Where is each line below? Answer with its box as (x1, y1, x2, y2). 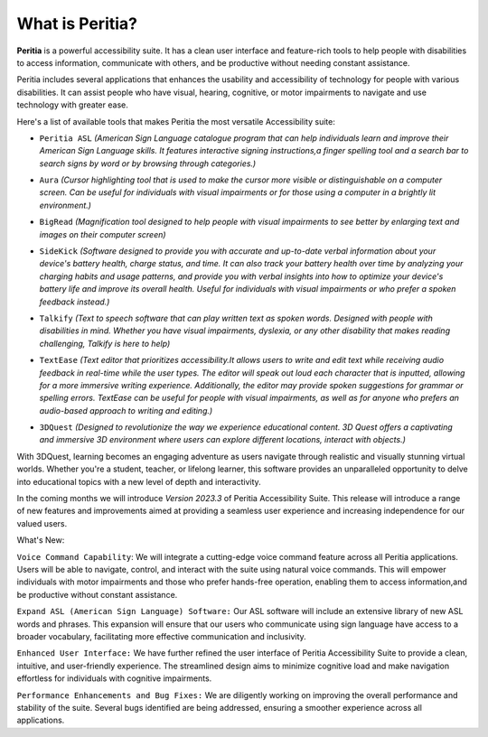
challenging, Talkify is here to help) (39, 338, 171, 349)
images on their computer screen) (39, 229, 166, 239)
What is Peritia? (16, 14, 137, 33)
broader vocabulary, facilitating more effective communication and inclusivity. (16, 630, 306, 641)
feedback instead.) (39, 296, 110, 307)
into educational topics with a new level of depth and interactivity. (16, 476, 261, 487)
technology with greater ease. (16, 99, 128, 110)
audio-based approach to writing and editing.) (39, 405, 213, 415)
